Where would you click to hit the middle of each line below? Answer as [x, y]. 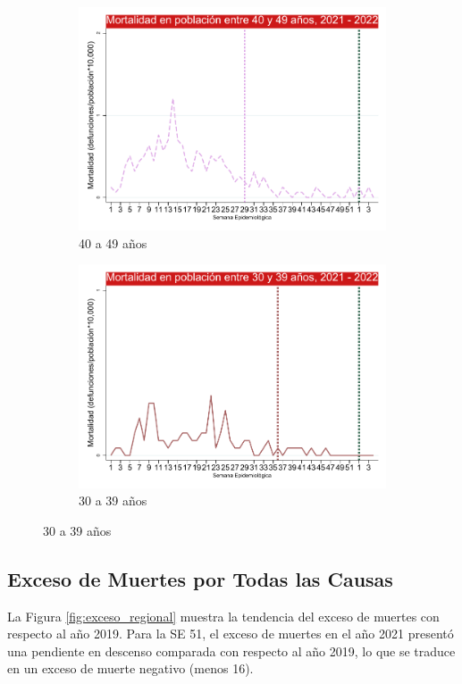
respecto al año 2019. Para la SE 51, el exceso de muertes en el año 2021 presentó [231, 634]
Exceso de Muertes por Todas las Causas [200, 578]
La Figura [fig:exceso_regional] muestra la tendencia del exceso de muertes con [223, 616]
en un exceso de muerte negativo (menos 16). [130, 668]
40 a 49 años [113, 242]
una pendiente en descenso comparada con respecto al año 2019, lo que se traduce [231, 651]
